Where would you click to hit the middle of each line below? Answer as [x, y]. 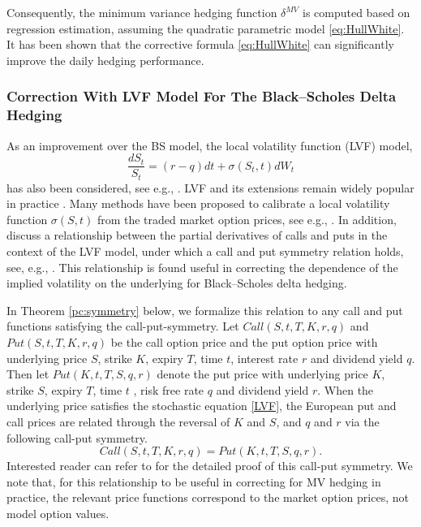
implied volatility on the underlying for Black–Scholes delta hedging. [177, 283]
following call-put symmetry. [77, 437]
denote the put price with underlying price [262, 374]
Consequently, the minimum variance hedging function [142, 12]
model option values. [58, 513]
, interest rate [264, 358]
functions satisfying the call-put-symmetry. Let [123, 326]
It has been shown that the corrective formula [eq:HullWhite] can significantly [200, 44]
